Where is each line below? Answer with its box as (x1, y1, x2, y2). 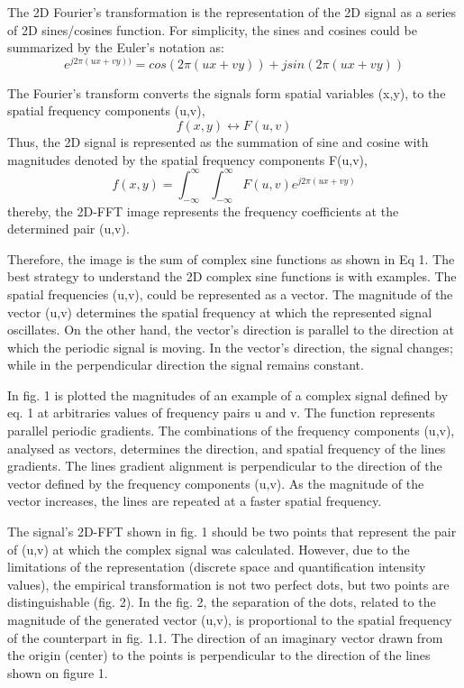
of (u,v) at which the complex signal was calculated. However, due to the (7, 539, 410, 558)
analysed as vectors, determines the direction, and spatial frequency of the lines (7, 438, 446, 457)
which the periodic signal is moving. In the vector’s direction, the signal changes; (7, 337, 453, 356)
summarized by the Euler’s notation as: (7, 38, 224, 57)
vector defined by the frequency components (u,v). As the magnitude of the (7, 473, 424, 492)
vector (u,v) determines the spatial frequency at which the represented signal (7, 302, 432, 321)
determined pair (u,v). (7, 219, 130, 238)
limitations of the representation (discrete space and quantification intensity (7, 557, 426, 576)
